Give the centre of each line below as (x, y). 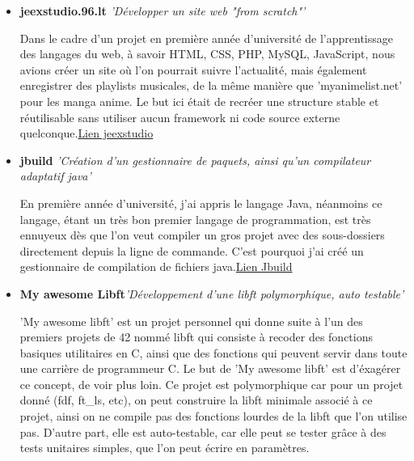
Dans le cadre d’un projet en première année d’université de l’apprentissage (206, 38)
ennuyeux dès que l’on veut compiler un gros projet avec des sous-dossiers (202, 235)
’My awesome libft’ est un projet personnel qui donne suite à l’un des (191, 321)
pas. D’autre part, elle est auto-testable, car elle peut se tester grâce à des (203, 431)
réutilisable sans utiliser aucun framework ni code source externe (180, 117)
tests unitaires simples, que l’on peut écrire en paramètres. (165, 448)
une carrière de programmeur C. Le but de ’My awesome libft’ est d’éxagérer (210, 368)
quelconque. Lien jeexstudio (87, 133)
